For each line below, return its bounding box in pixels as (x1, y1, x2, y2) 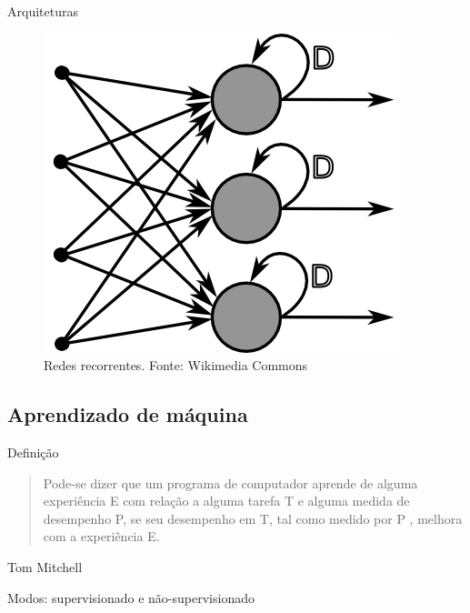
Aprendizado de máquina (7, 400, 248, 428)
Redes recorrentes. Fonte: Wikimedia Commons (44, 356, 308, 375)
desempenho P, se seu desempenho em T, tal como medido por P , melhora (43, 508, 463, 528)
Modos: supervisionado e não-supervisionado (7, 588, 255, 607)
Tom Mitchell (7, 557, 83, 576)
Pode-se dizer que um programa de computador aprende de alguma (43, 473, 418, 492)
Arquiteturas (7, 2, 78, 20)
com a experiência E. (43, 527, 160, 546)
